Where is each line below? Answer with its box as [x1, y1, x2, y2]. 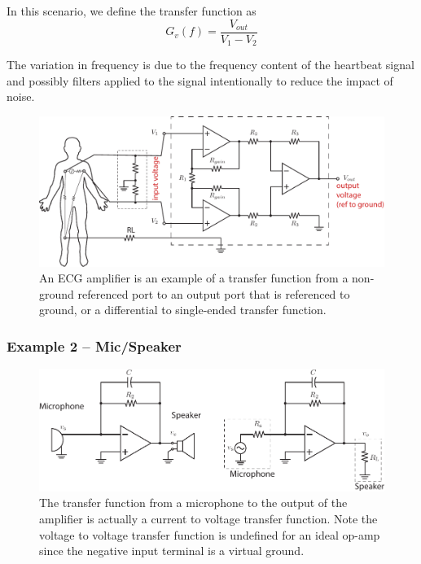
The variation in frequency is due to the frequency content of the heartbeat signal [7, 56, 414, 73]
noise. [7, 88, 35, 105]
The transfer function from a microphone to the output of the [39, 494, 348, 511]
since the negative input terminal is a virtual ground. [39, 542, 305, 559]
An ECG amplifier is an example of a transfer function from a [39, 269, 349, 286]
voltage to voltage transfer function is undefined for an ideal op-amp [39, 526, 380, 543]
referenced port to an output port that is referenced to [77, 285, 350, 302]
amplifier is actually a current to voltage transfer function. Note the [39, 509, 378, 527]
